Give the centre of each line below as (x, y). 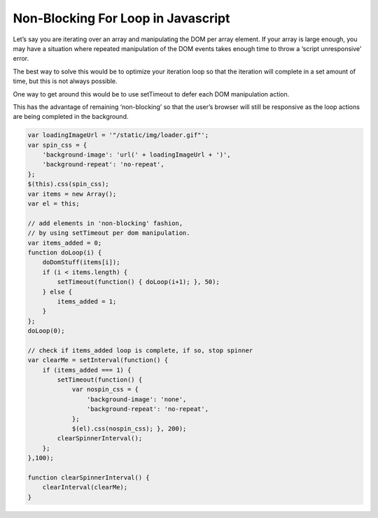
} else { (57, 292)
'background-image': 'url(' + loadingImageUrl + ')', (136, 155)
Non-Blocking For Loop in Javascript (121, 18)
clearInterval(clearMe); (85, 487)
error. (21, 59)
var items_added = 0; (65, 243)
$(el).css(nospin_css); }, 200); (129, 429)
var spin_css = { (57, 145)
